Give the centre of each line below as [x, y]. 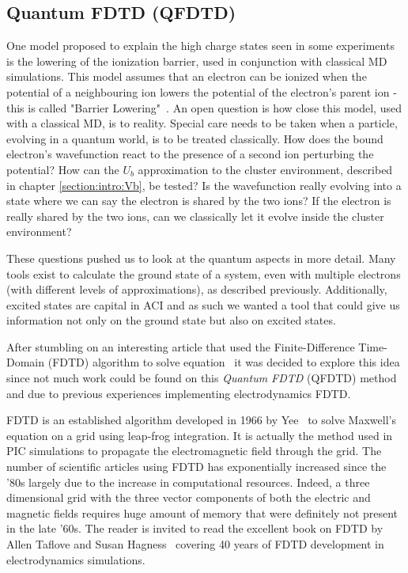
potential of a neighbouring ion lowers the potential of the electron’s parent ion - [202, 91]
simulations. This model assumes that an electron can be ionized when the [187, 76]
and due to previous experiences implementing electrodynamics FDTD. [179, 393]
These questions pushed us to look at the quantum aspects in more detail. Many [201, 258]
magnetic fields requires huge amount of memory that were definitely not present [202, 512]
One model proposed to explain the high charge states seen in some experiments [200, 46]
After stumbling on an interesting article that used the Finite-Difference [181, 346]
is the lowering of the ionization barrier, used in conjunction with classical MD [197, 61]
